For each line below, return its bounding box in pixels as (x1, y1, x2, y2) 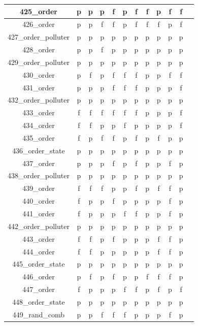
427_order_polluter (8, 31, 70, 42)
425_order (19, 6, 57, 16)
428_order (22, 44, 55, 55)
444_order (22, 246, 55, 256)
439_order (22, 183, 55, 193)
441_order (22, 208, 55, 218)
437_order (22, 157, 55, 168)
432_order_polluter (8, 94, 70, 105)
